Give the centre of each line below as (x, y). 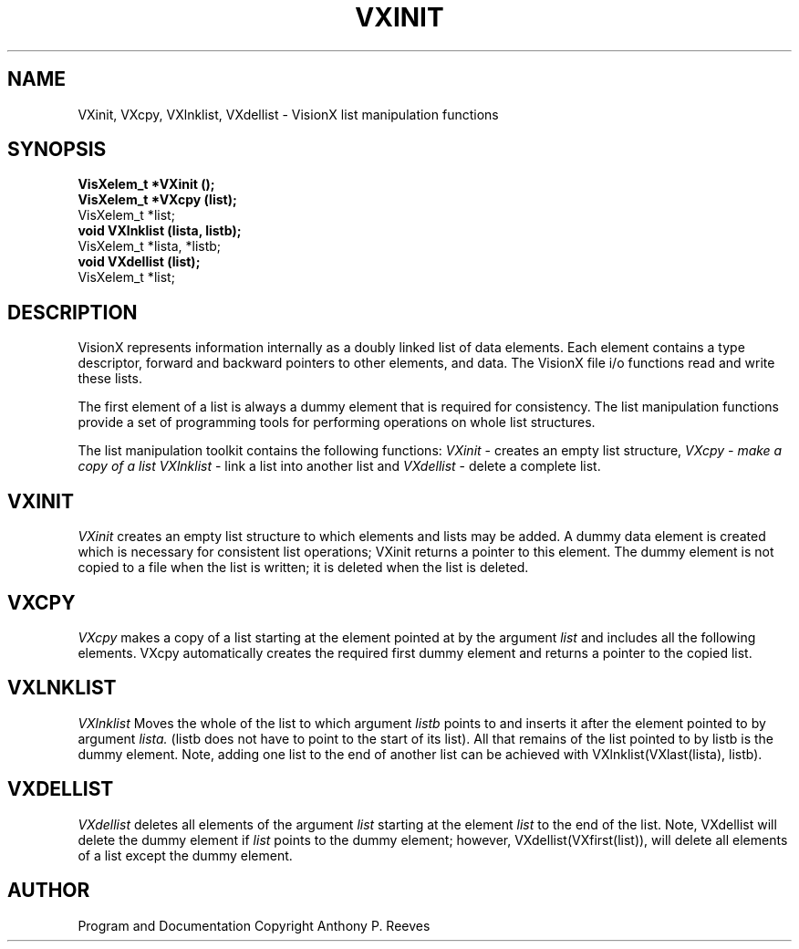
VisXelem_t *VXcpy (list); (157, 200)
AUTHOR (49, 891)
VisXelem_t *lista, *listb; (150, 246)
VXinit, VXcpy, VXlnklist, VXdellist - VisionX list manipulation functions (288, 114)
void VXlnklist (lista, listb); (160, 231)
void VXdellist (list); (139, 262)
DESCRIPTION (73, 312)
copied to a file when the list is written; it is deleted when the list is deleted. (303, 568)
